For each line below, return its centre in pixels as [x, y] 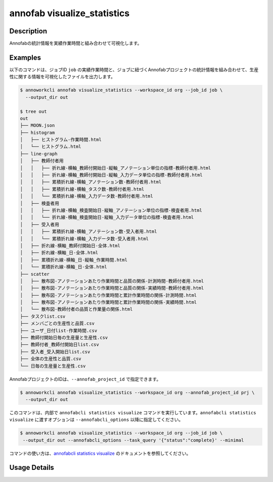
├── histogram [37, 132]
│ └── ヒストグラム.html [51, 147]
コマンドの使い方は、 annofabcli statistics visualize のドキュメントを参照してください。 [100, 453]
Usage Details [32, 468]
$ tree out [33, 111]
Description [28, 31]
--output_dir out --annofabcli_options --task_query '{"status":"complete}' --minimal [133, 440]
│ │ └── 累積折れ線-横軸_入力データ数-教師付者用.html [87, 196]
